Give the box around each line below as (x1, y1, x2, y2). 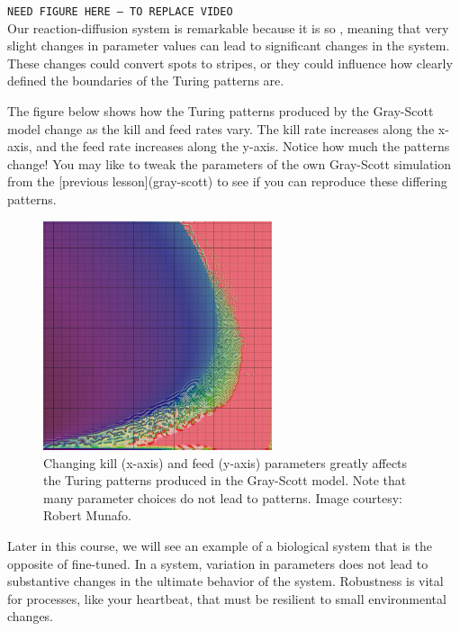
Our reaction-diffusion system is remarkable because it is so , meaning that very (7, 18, 449, 37)
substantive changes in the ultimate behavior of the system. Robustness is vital (7, 572, 444, 590)
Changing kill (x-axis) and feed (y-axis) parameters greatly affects (43, 453, 408, 472)
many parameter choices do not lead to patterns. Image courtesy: (43, 488, 402, 507)
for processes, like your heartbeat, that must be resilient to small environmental (7, 589, 446, 608)
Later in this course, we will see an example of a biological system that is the (7, 536, 432, 554)
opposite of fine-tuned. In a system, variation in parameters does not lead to (7, 554, 428, 572)
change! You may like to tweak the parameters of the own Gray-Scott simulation (7, 154, 452, 173)
